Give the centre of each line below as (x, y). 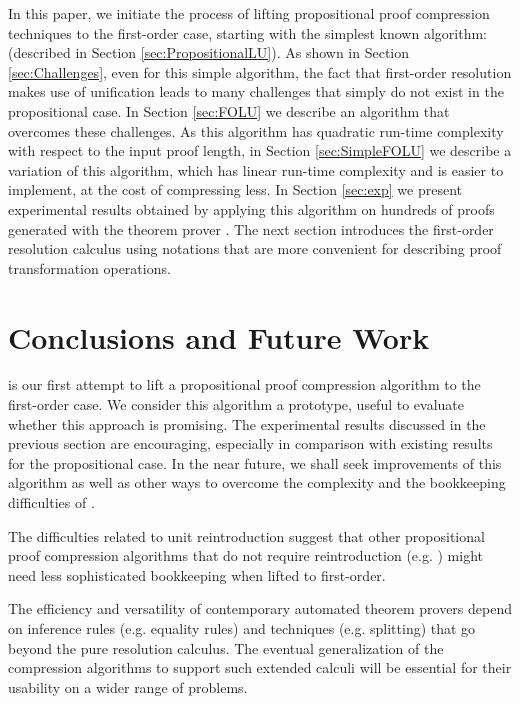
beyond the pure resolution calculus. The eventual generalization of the (226, 647)
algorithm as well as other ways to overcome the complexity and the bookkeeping (257, 482)
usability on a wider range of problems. (128, 686)
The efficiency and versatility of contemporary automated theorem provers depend (260, 608)
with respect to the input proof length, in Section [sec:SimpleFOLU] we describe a (260, 150)
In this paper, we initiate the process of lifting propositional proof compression (249, 13)
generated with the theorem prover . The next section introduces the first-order (251, 228)
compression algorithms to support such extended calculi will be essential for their (260, 667)
